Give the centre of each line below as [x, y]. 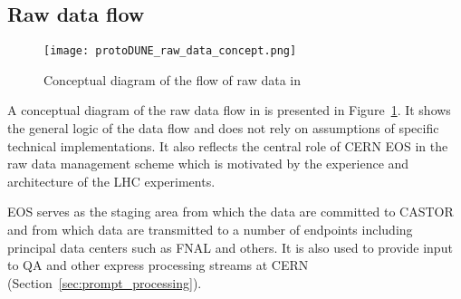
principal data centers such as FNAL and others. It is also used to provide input [230, 247]
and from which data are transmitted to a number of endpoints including [210, 230]
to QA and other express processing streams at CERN [158, 265]
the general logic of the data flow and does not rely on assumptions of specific [223, 128]
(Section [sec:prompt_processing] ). [105, 282]
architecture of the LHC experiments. [111, 181]
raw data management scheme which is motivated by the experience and [208, 164]
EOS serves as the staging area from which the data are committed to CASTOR [230, 212]
